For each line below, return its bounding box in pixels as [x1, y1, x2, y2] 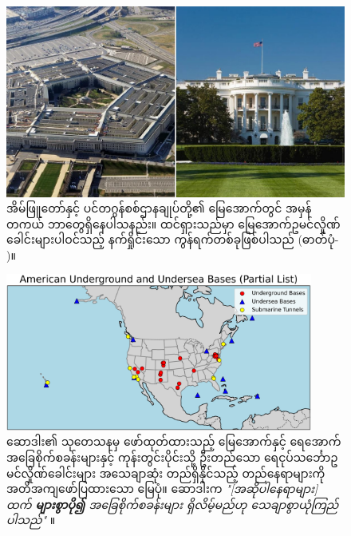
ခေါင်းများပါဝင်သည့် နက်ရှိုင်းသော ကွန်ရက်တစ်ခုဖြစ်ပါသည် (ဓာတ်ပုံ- [6, 231, 339, 248]
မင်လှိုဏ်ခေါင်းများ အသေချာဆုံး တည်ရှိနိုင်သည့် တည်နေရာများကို [6, 464, 325, 481]
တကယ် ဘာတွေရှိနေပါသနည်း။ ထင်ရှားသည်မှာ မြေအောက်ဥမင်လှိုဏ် [6, 215, 341, 232]
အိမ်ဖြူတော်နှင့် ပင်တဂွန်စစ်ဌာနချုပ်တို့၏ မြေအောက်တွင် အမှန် [6, 200, 312, 216]
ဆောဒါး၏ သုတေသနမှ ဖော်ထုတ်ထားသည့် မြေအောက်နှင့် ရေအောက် [6, 433, 341, 450]
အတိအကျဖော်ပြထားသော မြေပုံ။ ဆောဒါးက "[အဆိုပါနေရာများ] [6, 480, 318, 497]
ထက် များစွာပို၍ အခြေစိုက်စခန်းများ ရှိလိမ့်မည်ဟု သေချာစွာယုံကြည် [6, 495, 339, 512]
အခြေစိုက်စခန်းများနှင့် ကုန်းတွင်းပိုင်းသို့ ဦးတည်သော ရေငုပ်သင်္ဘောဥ [6, 448, 338, 465]
